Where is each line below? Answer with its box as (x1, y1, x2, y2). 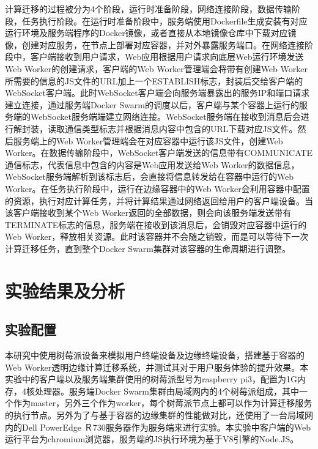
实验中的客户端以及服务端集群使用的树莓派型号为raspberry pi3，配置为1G (5, 373, 297, 385)
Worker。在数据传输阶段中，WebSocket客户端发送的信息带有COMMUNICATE (5, 146, 313, 159)
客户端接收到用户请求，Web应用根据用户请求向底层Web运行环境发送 (30, 50, 304, 63)
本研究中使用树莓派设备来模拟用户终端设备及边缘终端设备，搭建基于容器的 (5, 349, 305, 362)
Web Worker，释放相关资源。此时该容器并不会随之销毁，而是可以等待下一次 (5, 230, 309, 243)
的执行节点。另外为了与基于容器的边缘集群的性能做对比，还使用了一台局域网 (5, 409, 313, 421)
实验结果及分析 (5, 278, 125, 303)
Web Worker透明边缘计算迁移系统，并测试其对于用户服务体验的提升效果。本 (5, 360, 309, 373)
